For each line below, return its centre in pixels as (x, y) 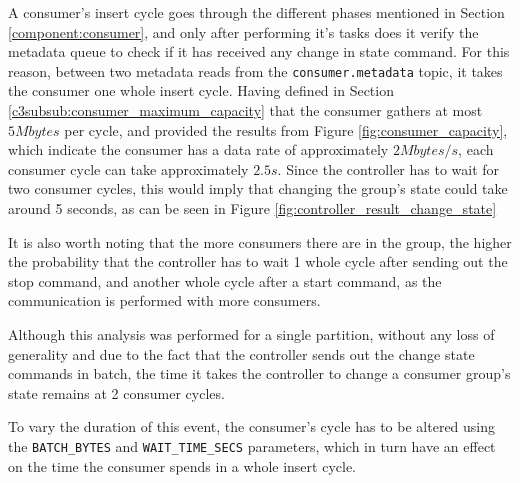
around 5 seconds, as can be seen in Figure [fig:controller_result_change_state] (252, 208)
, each (476, 149)
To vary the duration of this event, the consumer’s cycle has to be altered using (252, 426)
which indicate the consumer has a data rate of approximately (198, 149)
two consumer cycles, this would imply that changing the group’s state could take (258, 188)
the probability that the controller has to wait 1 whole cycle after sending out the (258, 261)
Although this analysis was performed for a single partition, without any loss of (251, 333)
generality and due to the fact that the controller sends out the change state (241, 353)
